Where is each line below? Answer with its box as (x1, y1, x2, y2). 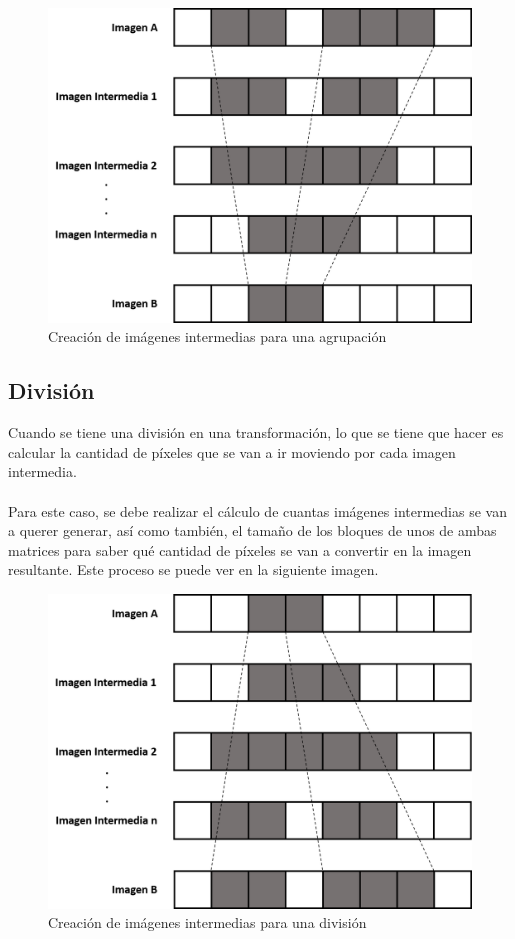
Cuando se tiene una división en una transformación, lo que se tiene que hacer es (8, 422, 504, 443)
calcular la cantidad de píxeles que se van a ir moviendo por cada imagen (8, 441, 456, 462)
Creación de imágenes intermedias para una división (48, 912, 367, 933)
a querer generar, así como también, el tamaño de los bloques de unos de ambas (8, 520, 497, 541)
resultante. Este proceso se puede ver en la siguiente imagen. (8, 559, 379, 580)
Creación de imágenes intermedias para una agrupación (48, 326, 387, 347)
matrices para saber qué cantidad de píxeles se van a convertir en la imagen (8, 539, 472, 560)
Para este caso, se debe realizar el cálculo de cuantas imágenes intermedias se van (8, 500, 507, 521)
